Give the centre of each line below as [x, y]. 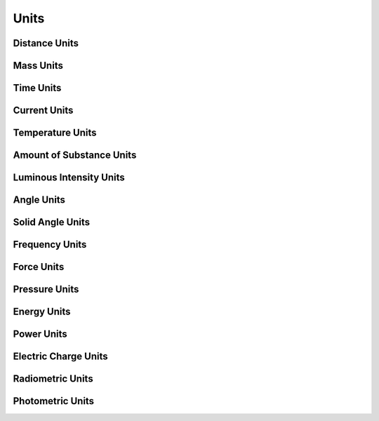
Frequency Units [50, 245]
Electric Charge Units [60, 357]
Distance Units [46, 43]
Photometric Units [54, 401]
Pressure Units [46, 289]
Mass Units [38, 66]
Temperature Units [55, 133]
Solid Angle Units [52, 222]
